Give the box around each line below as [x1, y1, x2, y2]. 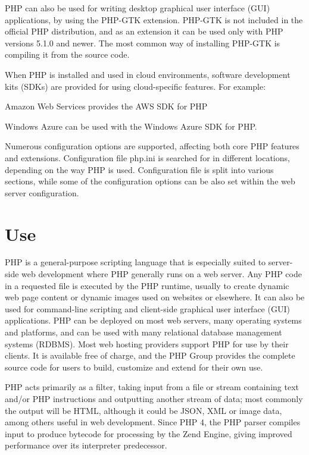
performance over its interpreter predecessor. [5, 439, 167, 451]
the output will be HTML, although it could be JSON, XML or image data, [5, 404, 282, 416]
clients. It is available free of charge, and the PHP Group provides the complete [5, 349, 295, 362]
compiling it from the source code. [5, 48, 130, 61]
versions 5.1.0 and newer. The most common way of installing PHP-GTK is [5, 36, 280, 49]
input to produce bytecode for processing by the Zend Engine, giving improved [5, 427, 292, 440]
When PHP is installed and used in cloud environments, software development [5, 68, 291, 80]
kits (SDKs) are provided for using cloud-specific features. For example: [5, 80, 266, 92]
